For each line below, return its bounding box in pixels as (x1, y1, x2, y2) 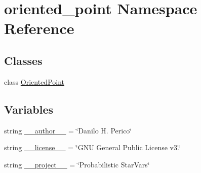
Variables (4, 101, 54, 117)
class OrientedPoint (4, 76, 65, 87)
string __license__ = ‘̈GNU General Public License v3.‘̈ (4, 142, 180, 153)
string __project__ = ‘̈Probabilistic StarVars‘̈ (4, 159, 150, 169)
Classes (4, 52, 43, 68)
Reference (4, 18, 74, 39)
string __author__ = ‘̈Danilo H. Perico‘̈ (4, 125, 132, 135)
